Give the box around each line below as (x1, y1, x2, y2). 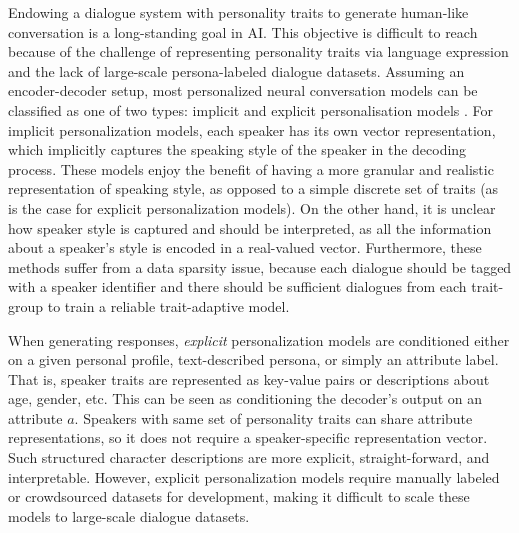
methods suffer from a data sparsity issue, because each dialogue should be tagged (8, 256, 512, 277)
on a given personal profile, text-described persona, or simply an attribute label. (8, 349, 499, 370)
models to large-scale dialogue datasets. (8, 505, 250, 526)
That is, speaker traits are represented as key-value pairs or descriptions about (8, 368, 490, 389)
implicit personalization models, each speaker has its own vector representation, (8, 119, 496, 140)
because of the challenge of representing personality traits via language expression (8, 41, 509, 62)
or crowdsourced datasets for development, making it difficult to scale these (8, 486, 470, 507)
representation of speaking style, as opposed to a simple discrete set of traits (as (8, 178, 499, 199)
